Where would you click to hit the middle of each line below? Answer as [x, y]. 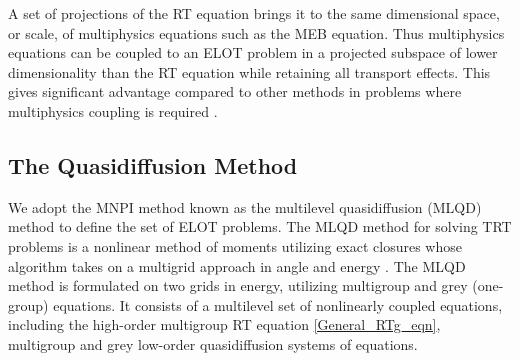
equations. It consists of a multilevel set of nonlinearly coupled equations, [278, 304]
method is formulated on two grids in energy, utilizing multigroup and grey [238, 285]
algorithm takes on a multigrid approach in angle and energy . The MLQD [237, 265]
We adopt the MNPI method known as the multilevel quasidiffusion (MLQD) [245, 206]
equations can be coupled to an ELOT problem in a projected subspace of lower [253, 52]
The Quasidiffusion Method [153, 164]
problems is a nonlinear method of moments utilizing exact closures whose [235, 245]
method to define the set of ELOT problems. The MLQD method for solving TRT [260, 226]
